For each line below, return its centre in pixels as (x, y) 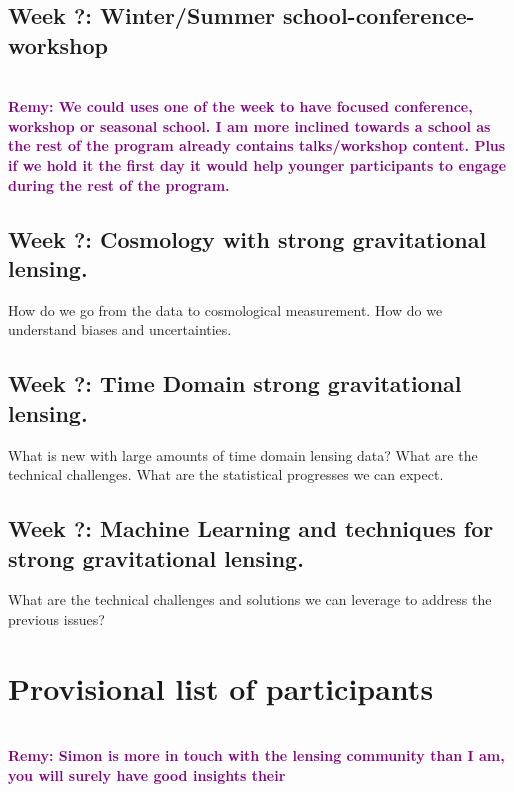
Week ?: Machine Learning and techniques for (251, 528)
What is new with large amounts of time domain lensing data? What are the (243, 454)
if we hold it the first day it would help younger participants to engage (257, 164)
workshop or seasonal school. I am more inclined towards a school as (249, 125)
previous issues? (56, 618)
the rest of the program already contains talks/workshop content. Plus (257, 145)
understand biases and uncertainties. (120, 329)
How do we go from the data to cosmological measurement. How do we (225, 309)
